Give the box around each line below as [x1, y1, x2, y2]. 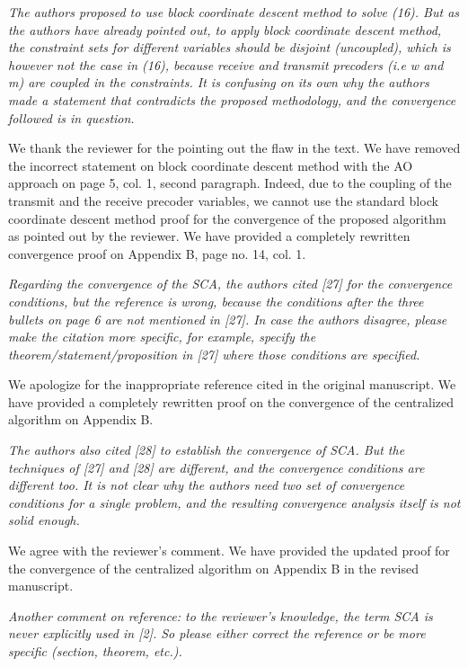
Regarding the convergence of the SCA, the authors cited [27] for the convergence [8, 274, 453, 293]
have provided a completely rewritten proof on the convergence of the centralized [8, 392, 455, 411]
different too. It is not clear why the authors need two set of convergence [8, 476, 405, 494]
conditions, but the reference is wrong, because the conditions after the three [8, 291, 424, 310]
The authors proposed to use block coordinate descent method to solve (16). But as [8, 3, 460, 21]
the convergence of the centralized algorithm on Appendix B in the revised [8, 558, 419, 577]
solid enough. [8, 511, 80, 529]
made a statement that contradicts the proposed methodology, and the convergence [8, 90, 456, 109]
